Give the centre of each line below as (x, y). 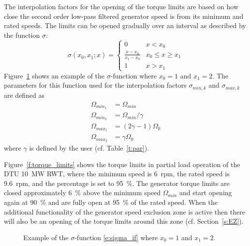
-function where (134, 75)
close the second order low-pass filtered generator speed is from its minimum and (124, 16)
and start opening (206, 192)
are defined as (24, 95)
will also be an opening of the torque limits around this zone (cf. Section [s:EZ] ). (124, 221)
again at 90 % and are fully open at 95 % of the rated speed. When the (111, 202)
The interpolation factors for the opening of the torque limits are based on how (121, 6)
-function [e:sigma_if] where (116, 237)
